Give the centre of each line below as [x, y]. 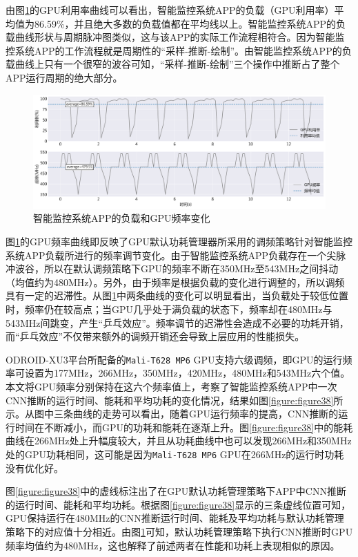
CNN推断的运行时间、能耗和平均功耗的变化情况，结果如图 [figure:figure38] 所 [175, 400]
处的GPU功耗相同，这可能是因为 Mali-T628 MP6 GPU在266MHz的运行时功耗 [175, 454]
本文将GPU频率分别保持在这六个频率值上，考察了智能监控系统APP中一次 [171, 386]
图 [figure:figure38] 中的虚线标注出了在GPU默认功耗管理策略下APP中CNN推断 [176, 491]
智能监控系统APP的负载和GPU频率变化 [122, 218]
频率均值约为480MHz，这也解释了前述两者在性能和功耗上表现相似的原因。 [173, 545]
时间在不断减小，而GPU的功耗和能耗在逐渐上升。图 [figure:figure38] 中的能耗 [184, 427]
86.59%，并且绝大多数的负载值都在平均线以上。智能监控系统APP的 [185, 23]
